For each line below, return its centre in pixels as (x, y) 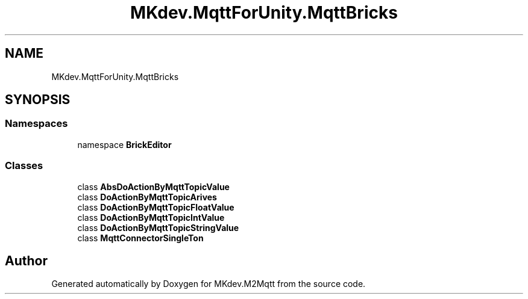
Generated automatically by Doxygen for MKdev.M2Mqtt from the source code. (209, 284)
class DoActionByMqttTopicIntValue (151, 217)
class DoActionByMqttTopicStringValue (158, 227)
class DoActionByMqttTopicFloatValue (156, 207)
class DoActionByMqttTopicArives (147, 197)
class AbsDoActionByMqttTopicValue (153, 186)
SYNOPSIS (38, 100)
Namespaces (36, 124)
